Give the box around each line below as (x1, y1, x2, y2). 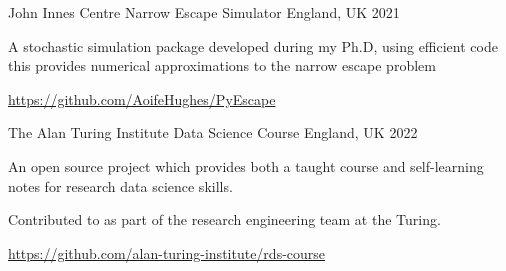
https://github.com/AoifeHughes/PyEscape (8, 88, 276, 109)
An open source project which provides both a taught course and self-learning (8, 155, 484, 176)
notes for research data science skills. (8, 175, 233, 196)
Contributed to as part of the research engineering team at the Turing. (8, 209, 441, 230)
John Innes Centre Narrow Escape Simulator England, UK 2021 (8, 2, 400, 22)
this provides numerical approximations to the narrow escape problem (8, 55, 436, 76)
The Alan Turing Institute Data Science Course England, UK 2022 (8, 122, 418, 143)
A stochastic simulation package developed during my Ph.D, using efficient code (8, 35, 498, 56)
